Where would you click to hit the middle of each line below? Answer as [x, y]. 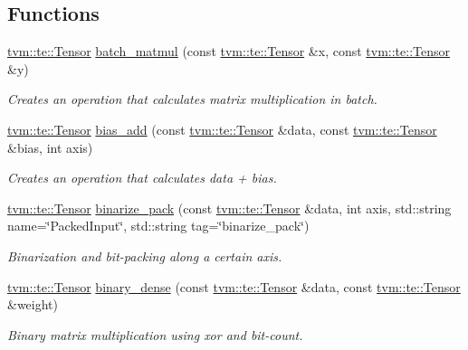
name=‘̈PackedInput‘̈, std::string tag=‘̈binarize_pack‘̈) [158, 226]
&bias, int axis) [50, 147]
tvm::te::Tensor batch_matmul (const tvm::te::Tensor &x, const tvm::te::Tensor [229, 51]
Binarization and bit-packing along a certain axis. [145, 255]
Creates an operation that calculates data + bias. [142, 178]
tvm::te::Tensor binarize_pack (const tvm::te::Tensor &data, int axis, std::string [229, 208]
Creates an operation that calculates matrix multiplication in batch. [192, 99]
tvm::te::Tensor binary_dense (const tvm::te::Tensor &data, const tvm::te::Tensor [234, 286]
